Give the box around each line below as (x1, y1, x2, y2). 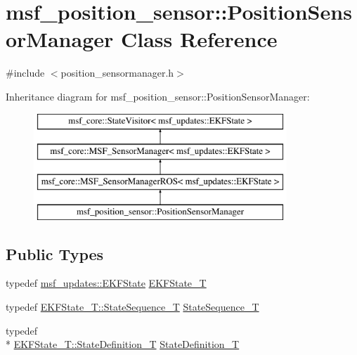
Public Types (6, 243, 104, 264)
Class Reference (120, 25, 278, 53)
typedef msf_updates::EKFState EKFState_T (6, 276, 207, 290)
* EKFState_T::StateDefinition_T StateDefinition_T (6, 337, 240, 351)
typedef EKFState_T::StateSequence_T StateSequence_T (6, 299, 259, 314)
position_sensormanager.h (60, 65, 174, 80)
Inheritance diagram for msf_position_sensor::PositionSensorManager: (6, 89, 310, 103)
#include (6, 65, 45, 80)
